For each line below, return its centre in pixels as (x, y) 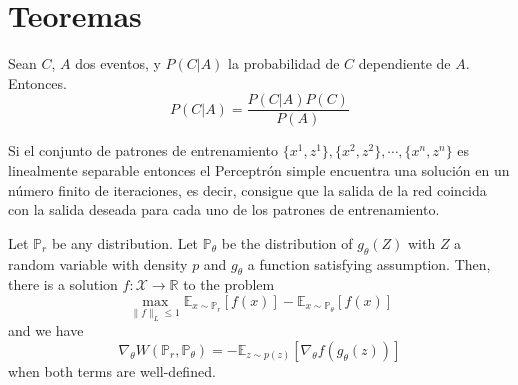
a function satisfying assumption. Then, (369, 263)
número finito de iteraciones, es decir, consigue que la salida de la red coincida (247, 189)
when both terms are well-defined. (112, 370)
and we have (46, 330)
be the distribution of (287, 242)
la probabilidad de (284, 63)
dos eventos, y (118, 63)
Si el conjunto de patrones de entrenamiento (143, 150)
